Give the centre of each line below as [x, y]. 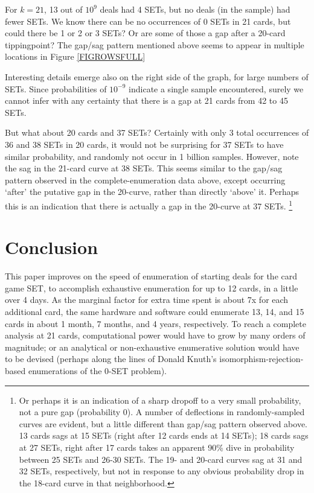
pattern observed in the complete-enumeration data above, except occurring [145, 180]
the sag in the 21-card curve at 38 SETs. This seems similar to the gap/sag [144, 168]
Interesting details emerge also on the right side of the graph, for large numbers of [157, 76]
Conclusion [52, 247]
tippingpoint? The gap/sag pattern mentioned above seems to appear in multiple [155, 44]
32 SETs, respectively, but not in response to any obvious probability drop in [162, 471]
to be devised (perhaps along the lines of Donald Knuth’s [111, 359]
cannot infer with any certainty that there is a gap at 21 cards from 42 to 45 [146, 100]
